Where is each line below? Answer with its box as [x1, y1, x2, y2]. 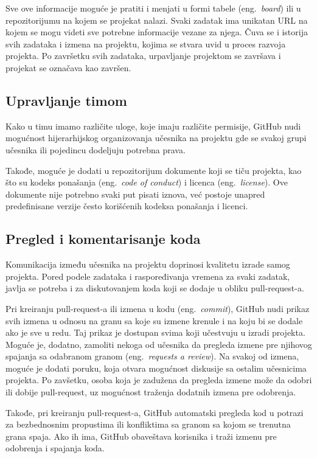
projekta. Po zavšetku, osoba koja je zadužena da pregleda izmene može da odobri [5, 373, 312, 386]
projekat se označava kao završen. [5, 61, 131, 74]
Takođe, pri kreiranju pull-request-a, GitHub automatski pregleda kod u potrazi [5, 406, 304, 418]
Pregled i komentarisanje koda [5, 229, 201, 248]
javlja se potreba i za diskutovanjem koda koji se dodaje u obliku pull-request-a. [5, 282, 304, 294]
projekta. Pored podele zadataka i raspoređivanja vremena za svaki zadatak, [5, 269, 290, 282]
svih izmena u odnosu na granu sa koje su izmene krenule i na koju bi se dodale [5, 314, 303, 327]
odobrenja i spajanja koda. [5, 442, 105, 454]
